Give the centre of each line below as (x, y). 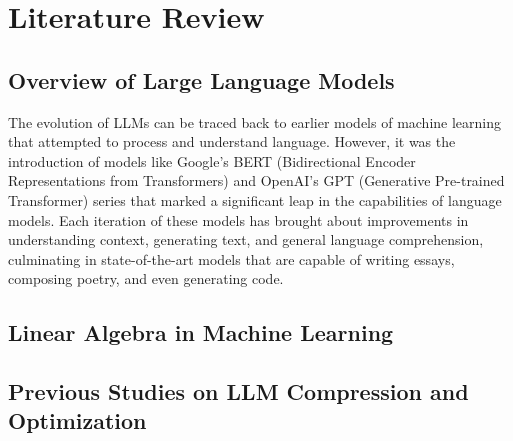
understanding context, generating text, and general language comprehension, (246, 239)
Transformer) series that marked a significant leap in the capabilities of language (255, 199)
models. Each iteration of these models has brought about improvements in (238, 219)
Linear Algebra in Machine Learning (201, 332)
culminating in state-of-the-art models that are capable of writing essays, (231, 258)
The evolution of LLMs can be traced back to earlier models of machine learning (255, 121)
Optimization (77, 420)
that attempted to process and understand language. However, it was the (232, 141)
